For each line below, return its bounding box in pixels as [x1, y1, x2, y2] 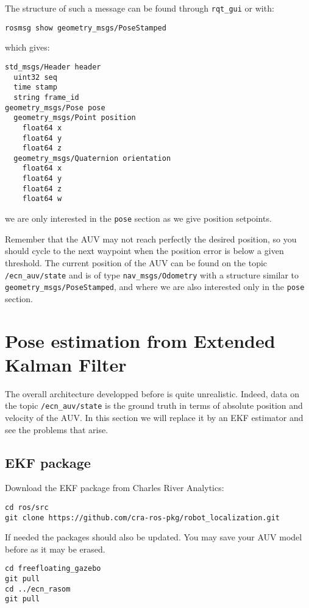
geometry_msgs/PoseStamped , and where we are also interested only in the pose [5, 280, 305, 293]
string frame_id [13, 93, 79, 102]
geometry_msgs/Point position [13, 113, 136, 122]
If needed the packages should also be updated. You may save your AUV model [5, 531, 302, 543]
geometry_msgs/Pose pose [5, 103, 105, 112]
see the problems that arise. [5, 423, 108, 436]
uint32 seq [13, 72, 57, 82]
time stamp [13, 83, 57, 92]
